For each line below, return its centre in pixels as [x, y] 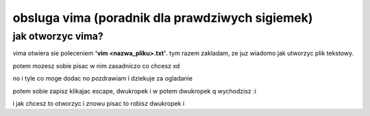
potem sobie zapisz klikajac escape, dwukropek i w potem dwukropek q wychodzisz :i [135, 91]
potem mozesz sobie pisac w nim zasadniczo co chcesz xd [96, 66]
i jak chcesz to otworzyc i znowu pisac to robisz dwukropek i [99, 103]
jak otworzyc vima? [58, 36]
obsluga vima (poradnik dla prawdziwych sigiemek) [163, 18]
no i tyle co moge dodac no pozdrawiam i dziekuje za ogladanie [103, 78]
